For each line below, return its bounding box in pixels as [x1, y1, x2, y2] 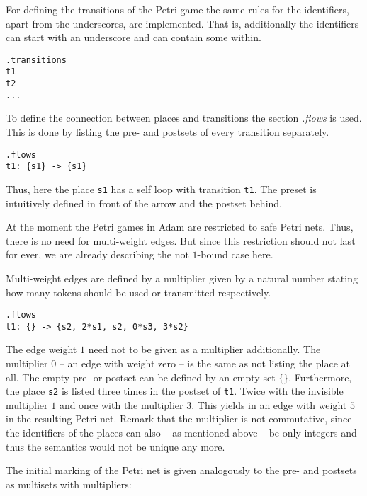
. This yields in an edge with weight [191, 397, 347, 412]
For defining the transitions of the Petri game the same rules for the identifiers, [6, 2, 349, 16]
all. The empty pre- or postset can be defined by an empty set [6, 369, 276, 384]
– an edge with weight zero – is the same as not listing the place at [59, 356, 351, 371]
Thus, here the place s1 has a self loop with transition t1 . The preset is [6, 181, 317, 196]
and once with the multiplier [59, 397, 183, 412]
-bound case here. [197, 247, 273, 262]
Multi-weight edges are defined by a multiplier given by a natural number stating [6, 270, 358, 285]
